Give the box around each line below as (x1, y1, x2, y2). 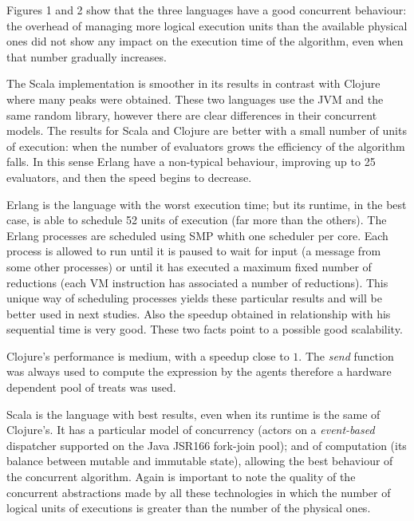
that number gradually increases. (6, 48, 167, 65)
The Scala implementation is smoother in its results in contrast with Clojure (6, 75, 380, 92)
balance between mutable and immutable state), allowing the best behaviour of (6, 452, 393, 469)
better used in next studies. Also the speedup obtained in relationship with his (6, 305, 391, 322)
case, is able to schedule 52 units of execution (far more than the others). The (6, 211, 387, 228)
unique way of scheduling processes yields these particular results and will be (6, 290, 382, 306)
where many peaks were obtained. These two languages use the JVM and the (6, 90, 384, 107)
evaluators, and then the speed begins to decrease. (6, 168, 252, 185)
